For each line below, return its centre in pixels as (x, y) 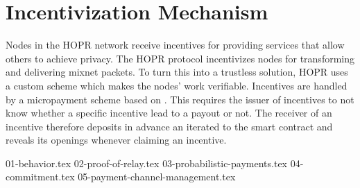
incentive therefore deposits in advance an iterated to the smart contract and (169, 126)
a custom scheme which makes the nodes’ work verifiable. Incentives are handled (177, 85)
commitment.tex (40, 177)
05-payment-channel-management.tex (157, 177)
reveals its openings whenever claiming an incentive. (116, 140)
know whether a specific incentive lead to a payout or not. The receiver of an (169, 113)
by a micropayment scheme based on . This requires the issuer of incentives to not (180, 99)
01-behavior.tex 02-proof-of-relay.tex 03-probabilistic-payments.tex (146, 163)
